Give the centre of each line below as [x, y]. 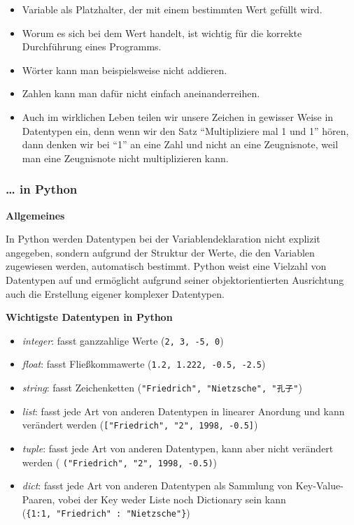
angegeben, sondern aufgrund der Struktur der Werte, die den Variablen [160, 252]
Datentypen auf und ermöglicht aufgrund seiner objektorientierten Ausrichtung [175, 279]
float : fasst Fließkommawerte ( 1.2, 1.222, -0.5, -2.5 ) [144, 364]
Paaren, [38, 499]
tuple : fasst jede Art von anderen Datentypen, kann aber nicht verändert [178, 448]
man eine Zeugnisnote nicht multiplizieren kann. [125, 158]
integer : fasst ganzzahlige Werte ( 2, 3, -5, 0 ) [123, 340]
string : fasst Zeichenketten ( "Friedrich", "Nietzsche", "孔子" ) [162, 388]
